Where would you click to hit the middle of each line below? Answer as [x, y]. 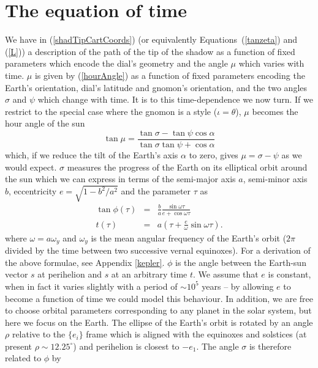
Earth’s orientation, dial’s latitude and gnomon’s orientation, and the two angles [156, 87]
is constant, [290, 274]
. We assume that [226, 274]
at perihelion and [70, 274]
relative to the [39, 334]
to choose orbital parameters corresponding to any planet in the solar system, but [158, 310]
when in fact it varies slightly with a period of [91, 286]
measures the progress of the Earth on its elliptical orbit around [187, 167]
